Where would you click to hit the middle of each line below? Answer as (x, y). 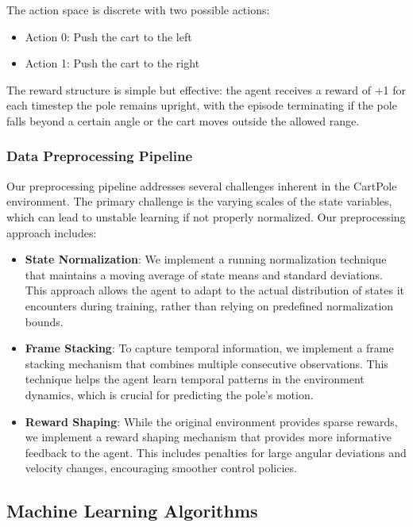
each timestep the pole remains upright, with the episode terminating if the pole (202, 105)
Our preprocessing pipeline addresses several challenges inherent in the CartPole (202, 185)
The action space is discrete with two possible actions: (138, 10)
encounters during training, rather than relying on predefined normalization (209, 305)
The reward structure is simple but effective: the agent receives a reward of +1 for (206, 89)
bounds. (44, 321)
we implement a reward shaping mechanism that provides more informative (208, 437)
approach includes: (52, 232)
